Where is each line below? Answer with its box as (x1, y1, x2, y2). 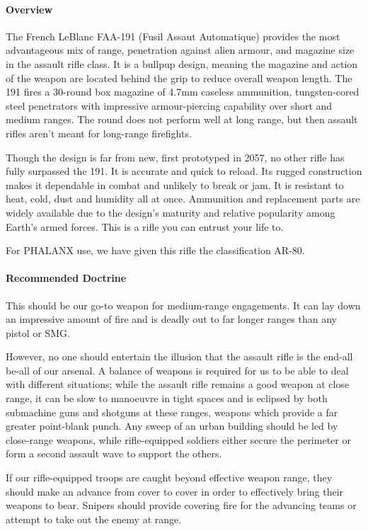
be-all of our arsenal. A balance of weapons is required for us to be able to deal (6, 362, 349, 377)
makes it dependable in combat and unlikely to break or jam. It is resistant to (6, 177, 344, 192)
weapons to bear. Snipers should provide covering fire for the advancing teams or (6, 498, 357, 513)
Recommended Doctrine (6, 270, 127, 285)
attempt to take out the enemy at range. (6, 511, 182, 526)
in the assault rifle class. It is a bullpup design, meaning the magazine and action (6, 56, 358, 71)
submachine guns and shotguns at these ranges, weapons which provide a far (6, 404, 338, 419)
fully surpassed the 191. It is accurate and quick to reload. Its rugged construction (6, 164, 362, 178)
